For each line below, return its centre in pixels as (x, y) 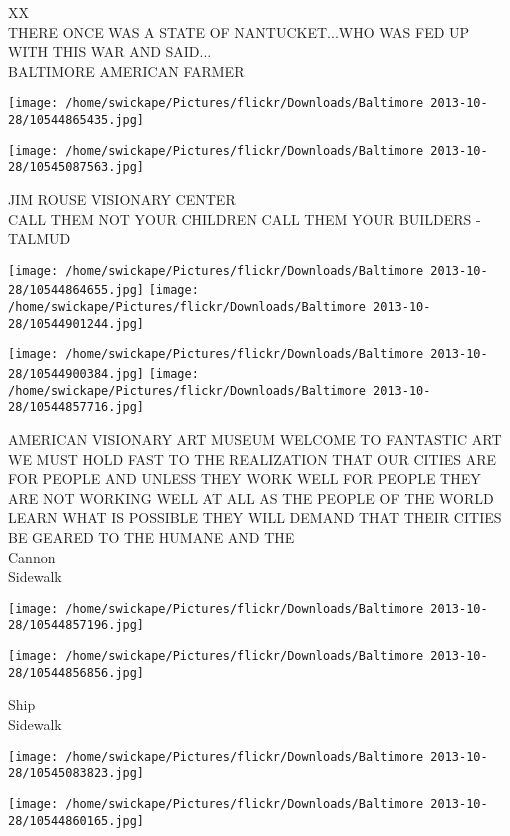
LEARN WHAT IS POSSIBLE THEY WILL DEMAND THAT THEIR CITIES (255, 517)
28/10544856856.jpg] (76, 672)
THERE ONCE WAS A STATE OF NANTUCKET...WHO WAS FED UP (239, 31)
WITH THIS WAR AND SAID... (110, 51)
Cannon (32, 556)
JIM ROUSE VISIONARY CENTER (122, 199)
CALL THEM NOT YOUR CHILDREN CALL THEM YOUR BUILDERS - (244, 218)
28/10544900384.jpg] (76, 374)
